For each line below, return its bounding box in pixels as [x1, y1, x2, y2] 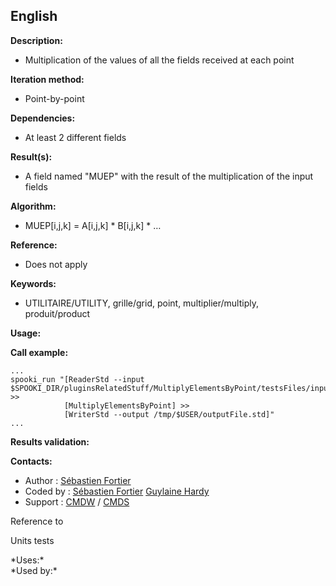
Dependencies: [10, 112, 76, 124]
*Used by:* [10, 564, 58, 576]
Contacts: [10, 455, 53, 467]
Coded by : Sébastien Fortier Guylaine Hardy [24, 485, 210, 497]
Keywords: [10, 277, 57, 289]
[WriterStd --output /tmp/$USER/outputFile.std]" [63, 409, 275, 419]
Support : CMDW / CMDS [24, 495, 130, 508]
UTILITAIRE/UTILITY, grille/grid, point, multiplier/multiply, [24, 297, 259, 309]
